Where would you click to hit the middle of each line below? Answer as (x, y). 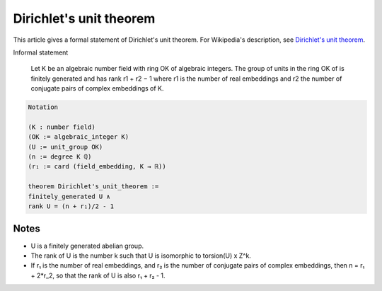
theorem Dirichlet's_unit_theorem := (93, 187)
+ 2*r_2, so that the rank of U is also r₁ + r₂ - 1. (98, 275)
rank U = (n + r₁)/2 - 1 (71, 206)
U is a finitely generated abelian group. (87, 246)
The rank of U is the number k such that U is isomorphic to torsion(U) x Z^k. (141, 256)
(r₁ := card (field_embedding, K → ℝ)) (97, 167)
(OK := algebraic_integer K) (79, 137)
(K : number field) (62, 127)
